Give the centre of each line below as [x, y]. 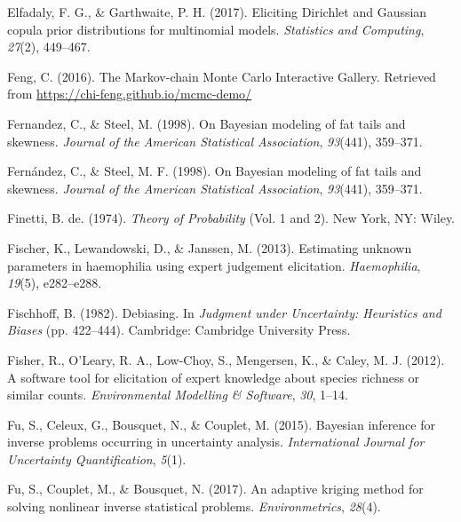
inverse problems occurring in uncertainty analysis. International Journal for [216, 442]
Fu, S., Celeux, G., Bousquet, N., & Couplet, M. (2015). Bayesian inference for [221, 424]
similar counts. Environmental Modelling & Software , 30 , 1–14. [178, 395]
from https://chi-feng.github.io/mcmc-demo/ [130, 94]
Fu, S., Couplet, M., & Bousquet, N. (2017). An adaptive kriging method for [215, 489]
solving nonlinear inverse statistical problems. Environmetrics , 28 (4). [194, 506]
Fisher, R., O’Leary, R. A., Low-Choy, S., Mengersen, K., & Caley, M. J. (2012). [226, 359]
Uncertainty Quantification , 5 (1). [97, 459]
